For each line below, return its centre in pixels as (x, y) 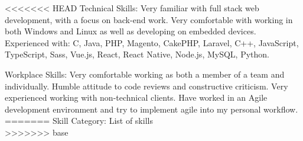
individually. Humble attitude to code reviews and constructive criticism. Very (146, 86)
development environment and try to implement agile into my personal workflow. (151, 109)
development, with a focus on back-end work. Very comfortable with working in (149, 19)
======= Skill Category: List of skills (79, 121)
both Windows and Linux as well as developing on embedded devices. (131, 31)
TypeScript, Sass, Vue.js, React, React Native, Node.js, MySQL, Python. (137, 54)
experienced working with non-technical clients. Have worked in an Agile (136, 97)
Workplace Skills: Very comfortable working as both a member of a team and (145, 74)
